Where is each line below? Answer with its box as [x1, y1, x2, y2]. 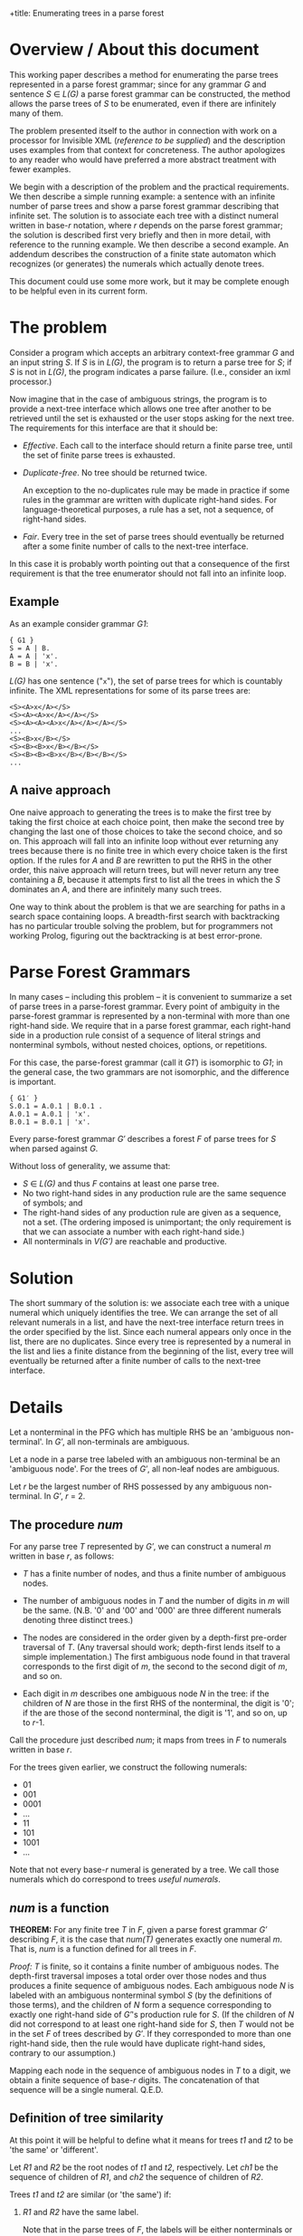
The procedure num [9, 1517, 124, 1532]
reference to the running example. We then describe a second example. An [9, 239, 289, 250]
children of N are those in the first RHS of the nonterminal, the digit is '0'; [22, 1698, 295, 1709]
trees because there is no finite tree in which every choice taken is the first [9, 845, 288, 856]
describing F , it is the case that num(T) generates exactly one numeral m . [9, 1934, 283, 1944]
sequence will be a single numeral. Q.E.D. [9, 2084, 164, 2095]
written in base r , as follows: [9, 1550, 115, 1561]
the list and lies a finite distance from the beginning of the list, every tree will [9, 1346, 294, 1357]
